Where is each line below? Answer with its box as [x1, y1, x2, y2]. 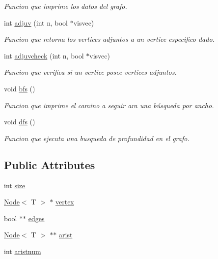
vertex [55, 197, 74, 207]
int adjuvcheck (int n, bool [4, 50, 84, 60]
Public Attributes [4, 157, 95, 172]
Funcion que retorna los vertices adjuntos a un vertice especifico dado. [4, 34, 215, 44]
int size [4, 180, 26, 190]
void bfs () [4, 83, 35, 93]
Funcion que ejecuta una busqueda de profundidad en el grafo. [4, 133, 190, 143]
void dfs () [4, 116, 35, 127]
